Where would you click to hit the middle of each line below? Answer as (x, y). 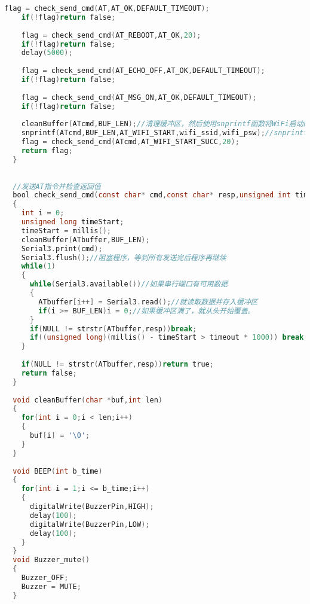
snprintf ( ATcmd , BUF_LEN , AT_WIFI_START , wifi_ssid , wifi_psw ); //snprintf (165, 133)
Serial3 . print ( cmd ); (62, 248)
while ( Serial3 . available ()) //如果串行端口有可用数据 (129, 284)
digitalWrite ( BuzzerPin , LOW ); (90, 524)
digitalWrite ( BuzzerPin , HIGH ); (92, 507)
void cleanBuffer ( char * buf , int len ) (88, 400)
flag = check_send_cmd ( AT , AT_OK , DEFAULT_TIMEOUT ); (107, 8)
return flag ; (47, 151)
